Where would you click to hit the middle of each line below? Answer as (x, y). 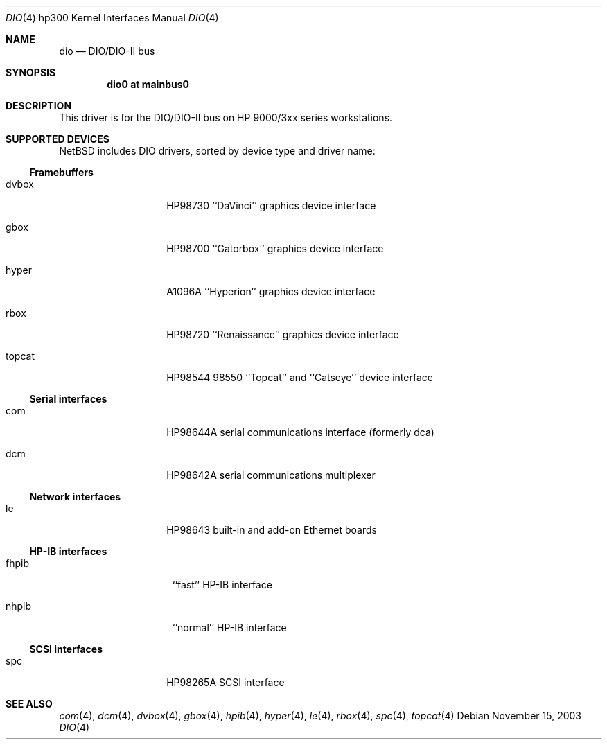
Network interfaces (75, 497)
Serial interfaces (68, 399)
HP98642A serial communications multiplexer (271, 475)
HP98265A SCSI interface (226, 682)
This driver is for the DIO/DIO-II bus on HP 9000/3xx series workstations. (226, 117)
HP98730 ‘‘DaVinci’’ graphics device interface (271, 205)
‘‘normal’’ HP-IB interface (229, 628)
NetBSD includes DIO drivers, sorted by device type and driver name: (217, 151)
